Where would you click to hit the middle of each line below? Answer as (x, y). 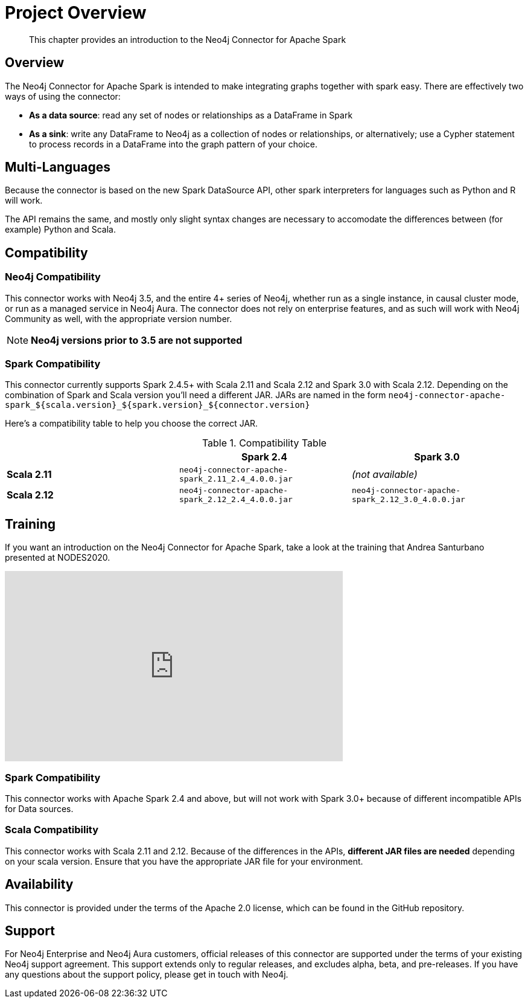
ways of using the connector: (63, 96)
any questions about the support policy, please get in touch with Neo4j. (147, 975)
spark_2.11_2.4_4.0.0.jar (236, 479)
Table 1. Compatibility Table (264, 443)
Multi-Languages (58, 167)
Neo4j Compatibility (53, 277)
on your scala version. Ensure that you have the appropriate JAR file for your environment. (184, 861)
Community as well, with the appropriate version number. (119, 318)
